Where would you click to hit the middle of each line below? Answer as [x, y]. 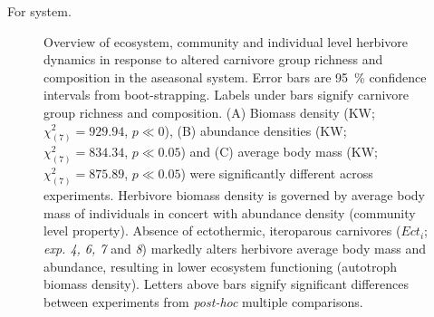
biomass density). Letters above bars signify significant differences [227, 284]
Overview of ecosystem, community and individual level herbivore [226, 41]
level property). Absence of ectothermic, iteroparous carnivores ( [222, 231]
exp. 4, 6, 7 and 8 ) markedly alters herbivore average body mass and [235, 248]
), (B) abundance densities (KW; [256, 130]
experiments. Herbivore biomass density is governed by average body [234, 195]
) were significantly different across [277, 173]
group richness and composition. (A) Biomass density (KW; [209, 112]
